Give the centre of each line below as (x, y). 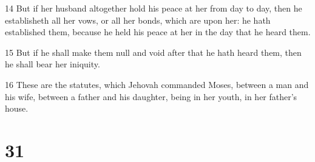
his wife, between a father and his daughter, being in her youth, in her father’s (151, 96)
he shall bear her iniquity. (52, 64)
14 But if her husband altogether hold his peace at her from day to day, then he (154, 8)
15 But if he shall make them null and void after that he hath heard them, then (153, 52)
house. (17, 108)
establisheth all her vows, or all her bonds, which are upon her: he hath (138, 20)
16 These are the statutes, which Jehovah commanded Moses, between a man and (157, 84)
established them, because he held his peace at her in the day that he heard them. (158, 32)
